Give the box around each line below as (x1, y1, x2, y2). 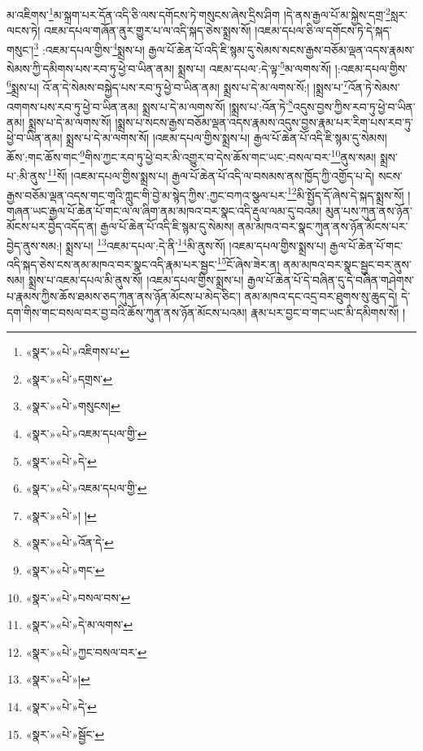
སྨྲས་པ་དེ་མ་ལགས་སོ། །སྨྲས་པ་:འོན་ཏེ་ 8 (142, 95, 294, 115)
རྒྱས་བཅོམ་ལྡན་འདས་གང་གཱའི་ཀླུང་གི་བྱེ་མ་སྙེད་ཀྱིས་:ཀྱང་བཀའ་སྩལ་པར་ (7, 186, 287, 203)
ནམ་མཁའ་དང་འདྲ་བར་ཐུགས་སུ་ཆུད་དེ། (244, 288, 398, 305)
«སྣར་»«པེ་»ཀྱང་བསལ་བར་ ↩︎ (25, 643, 147, 660)
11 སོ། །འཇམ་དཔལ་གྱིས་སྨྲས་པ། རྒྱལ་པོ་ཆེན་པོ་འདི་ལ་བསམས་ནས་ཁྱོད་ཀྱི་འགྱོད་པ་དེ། (47, 165, 375, 184)
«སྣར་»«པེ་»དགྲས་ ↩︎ (25, 370, 113, 387)
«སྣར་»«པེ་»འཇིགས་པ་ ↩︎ (25, 343, 130, 360)
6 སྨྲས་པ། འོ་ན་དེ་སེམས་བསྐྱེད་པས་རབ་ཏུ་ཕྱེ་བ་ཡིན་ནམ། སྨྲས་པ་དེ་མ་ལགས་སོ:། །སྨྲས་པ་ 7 (7, 76, 348, 95)
